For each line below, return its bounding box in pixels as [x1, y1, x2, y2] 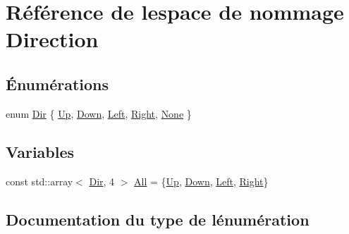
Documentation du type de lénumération [6, 208, 310, 230]
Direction [6, 25, 99, 54]
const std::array [6, 173, 73, 188]
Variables [6, 140, 75, 162]
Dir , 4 [89, 173, 115, 188]
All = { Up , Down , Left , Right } [134, 173, 269, 188]
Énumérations [6, 73, 109, 94]
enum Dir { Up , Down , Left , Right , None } [6, 106, 192, 121]
